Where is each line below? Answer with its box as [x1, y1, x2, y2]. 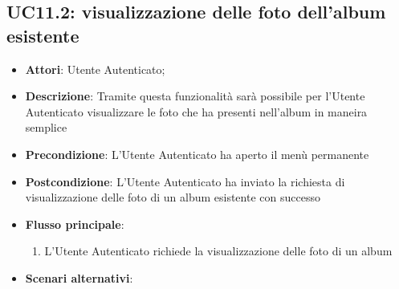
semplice [25, 119, 67, 136]
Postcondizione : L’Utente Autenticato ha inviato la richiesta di [25, 173, 345, 189]
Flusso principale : [25, 215, 124, 232]
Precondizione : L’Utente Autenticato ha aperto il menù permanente [25, 145, 369, 162]
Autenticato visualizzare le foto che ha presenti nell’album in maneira [25, 103, 368, 120]
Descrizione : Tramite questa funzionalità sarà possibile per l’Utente [25, 88, 365, 104]
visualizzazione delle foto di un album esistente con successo [25, 189, 320, 206]
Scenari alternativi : [25, 269, 133, 286]
